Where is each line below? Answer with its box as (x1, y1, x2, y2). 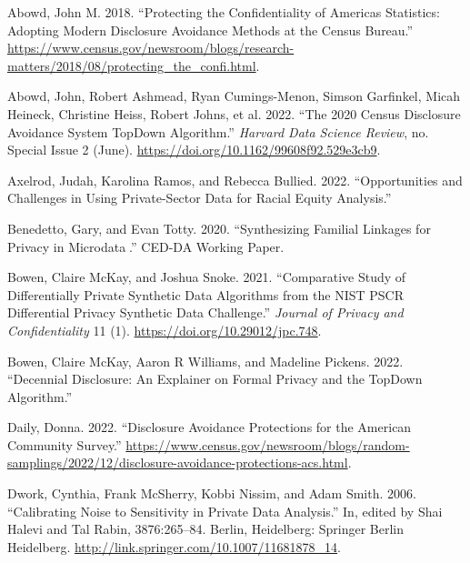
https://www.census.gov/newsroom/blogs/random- (125, 435, 410, 454)
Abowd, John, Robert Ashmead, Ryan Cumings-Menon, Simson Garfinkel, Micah (7, 86, 461, 106)
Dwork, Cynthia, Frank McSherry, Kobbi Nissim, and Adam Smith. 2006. (7, 484, 416, 503)
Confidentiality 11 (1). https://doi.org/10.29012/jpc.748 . (7, 320, 322, 339)
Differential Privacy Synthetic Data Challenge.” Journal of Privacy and (7, 303, 404, 322)
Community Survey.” (7, 435, 122, 454)
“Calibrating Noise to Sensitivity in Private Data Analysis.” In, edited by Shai (7, 501, 443, 520)
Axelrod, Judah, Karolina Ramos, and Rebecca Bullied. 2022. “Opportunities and (7, 170, 463, 189)
